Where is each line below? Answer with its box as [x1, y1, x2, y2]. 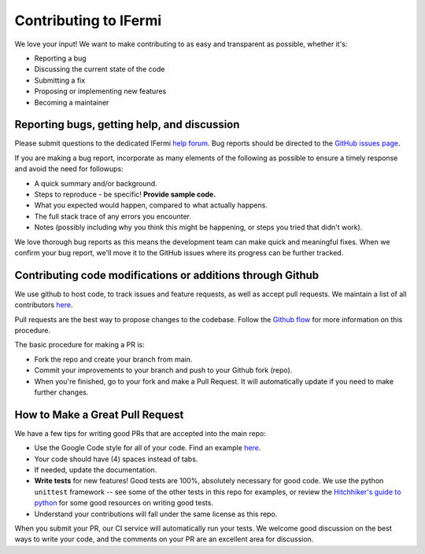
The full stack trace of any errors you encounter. [34, 211, 192, 221]
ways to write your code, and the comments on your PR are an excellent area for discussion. [14, 534, 314, 544]
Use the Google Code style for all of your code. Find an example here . [34, 443, 261, 453]
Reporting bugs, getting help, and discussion [14, 118, 240, 131]
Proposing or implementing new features [34, 86, 167, 96]
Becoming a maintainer [34, 97, 109, 107]
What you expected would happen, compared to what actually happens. [34, 200, 268, 210]
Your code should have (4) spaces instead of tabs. [34, 454, 198, 464]
